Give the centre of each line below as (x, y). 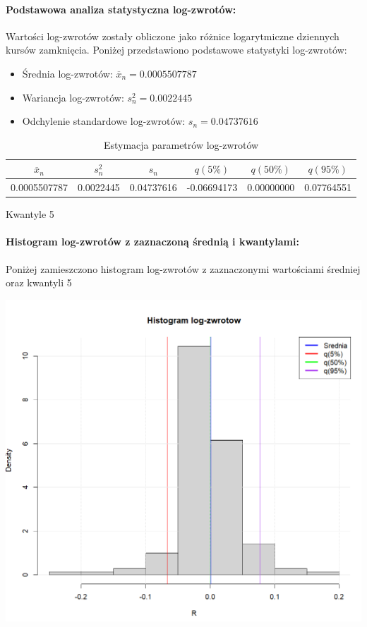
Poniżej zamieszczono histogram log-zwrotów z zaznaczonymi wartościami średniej (183, 268)
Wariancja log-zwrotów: (73, 97)
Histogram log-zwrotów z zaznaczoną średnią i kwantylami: (152, 242)
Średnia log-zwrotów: (67, 73)
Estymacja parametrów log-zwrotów (181, 144)
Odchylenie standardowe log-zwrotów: (104, 121)
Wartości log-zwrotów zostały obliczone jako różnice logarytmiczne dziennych (173, 36)
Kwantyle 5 (30, 214)
